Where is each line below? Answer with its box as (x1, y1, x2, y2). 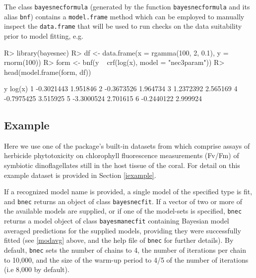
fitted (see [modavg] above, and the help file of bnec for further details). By (4, 235, 234, 245)
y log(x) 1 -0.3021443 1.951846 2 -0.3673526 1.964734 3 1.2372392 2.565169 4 (4, 83, 238, 94)
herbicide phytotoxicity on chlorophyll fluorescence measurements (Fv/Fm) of (4, 150, 239, 161)
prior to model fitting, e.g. (4, 30, 83, 41)
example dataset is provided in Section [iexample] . (4, 169, 156, 180)
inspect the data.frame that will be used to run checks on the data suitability (4, 21, 242, 31)
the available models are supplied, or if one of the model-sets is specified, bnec (4, 206, 242, 216)
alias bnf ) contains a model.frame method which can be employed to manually (4, 11, 245, 21)
